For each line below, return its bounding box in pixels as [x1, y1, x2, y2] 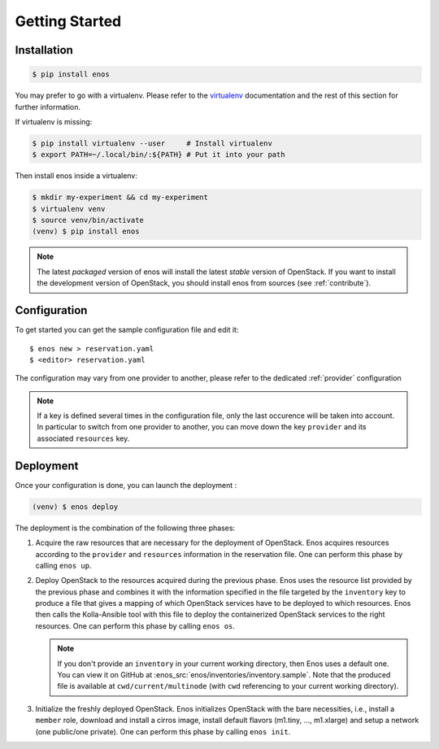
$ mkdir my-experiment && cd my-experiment [32, 193, 209, 202]
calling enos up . [35, 560, 93, 570]
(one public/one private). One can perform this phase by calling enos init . [35, 726, 291, 736]
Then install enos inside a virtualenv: [15, 171, 138, 181]
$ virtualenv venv [32, 204, 106, 213]
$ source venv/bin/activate [32, 216, 144, 225]
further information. [15, 102, 81, 111]
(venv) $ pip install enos [32, 227, 140, 236]
